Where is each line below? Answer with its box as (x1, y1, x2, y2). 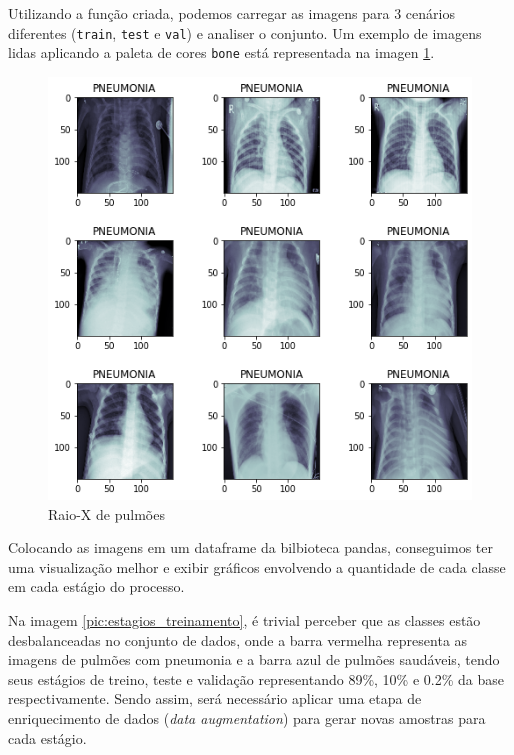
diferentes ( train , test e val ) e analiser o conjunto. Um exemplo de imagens (8, 22, 482, 43)
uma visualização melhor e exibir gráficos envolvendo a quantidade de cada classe (8, 556, 506, 577)
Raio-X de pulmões (48, 503, 165, 524)
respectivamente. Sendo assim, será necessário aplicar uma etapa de (8, 688, 422, 709)
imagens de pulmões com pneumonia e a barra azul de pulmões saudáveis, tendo (8, 649, 500, 670)
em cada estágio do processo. (8, 576, 185, 597)
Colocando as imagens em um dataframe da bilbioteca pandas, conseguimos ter (8, 537, 493, 558)
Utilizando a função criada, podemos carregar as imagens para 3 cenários (8, 3, 455, 23)
